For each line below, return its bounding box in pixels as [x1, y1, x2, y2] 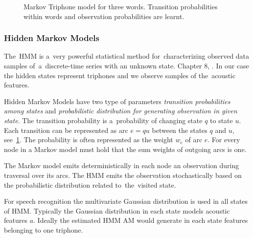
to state [210, 115, 233, 125]
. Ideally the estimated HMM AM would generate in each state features [33, 215, 248, 225]
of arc [185, 134, 203, 145]
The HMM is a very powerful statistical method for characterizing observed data [4, 51, 250, 61]
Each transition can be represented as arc [4, 125, 128, 135]
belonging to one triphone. [4, 224, 83, 235]
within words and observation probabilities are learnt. [23, 11, 184, 21]
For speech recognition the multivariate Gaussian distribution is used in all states [4, 196, 248, 206]
